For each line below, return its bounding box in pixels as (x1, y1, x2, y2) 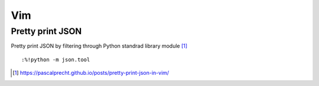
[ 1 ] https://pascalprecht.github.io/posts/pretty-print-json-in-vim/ (12, 70, 170, 77)
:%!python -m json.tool (21, 56, 90, 63)
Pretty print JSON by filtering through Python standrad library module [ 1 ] (11, 42, 188, 49)
